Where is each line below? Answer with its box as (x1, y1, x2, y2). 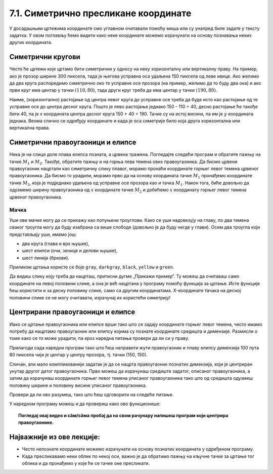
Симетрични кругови (9, 53, 80, 61)
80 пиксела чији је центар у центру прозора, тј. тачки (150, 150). (9, 352, 148, 358)
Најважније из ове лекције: (9, 433, 101, 442)
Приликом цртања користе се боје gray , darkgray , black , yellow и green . (9, 264, 174, 270)
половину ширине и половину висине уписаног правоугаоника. (9, 382, 147, 388)
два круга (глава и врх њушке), (22, 241, 89, 247)
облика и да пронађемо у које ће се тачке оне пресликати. (22, 460, 150, 466)
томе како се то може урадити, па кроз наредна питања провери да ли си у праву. (9, 335, 190, 341)
